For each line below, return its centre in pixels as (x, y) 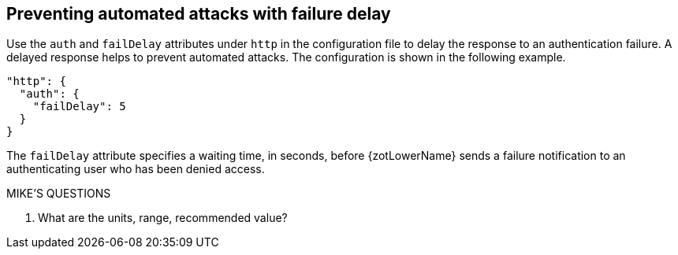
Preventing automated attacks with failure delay (199, 14)
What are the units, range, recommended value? (163, 218)
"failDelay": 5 (79, 107)
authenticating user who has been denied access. (136, 169)
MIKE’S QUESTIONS (59, 194)
